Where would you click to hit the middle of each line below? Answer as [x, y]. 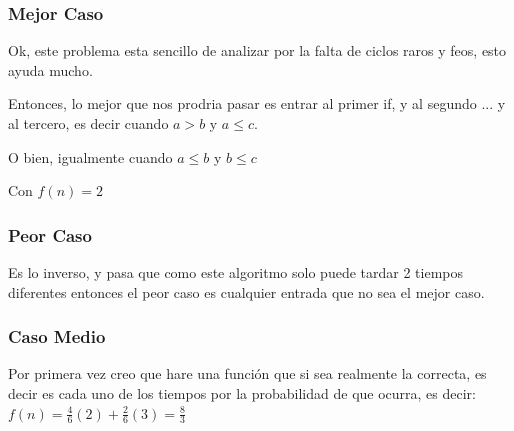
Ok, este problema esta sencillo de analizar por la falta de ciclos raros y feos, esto [257, 50]
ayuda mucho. [50, 69]
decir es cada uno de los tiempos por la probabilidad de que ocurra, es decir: [242, 393]
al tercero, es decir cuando [88, 123]
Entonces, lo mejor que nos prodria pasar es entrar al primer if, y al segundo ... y [257, 103]
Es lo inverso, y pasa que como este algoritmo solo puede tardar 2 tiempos [235, 272]
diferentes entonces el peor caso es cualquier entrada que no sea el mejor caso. [246, 291]
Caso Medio [57, 336]
